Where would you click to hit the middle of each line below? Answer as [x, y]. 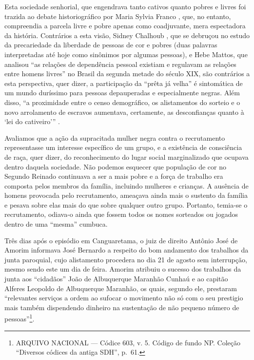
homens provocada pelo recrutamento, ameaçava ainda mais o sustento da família [126, 195]
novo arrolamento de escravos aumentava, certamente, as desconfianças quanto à [124, 112]
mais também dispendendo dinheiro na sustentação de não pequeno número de [122, 307]
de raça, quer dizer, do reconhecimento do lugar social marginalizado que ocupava [127, 157]
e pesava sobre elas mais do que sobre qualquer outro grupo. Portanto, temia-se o [126, 204]
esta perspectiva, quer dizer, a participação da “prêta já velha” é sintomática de [124, 83]
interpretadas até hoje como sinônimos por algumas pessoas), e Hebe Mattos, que [126, 54]
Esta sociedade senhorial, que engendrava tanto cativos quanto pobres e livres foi [125, 6]
